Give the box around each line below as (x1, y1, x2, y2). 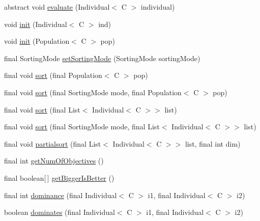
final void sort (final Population (4, 70, 102, 80)
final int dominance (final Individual (4, 189, 117, 200)
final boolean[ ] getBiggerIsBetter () (4, 172, 114, 183)
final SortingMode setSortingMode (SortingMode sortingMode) (4, 52, 200, 63)
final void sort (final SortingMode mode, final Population (4, 87, 182, 97)
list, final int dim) (185, 138, 241, 149)
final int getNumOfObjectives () (4, 155, 104, 166)
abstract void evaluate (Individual (4, 2, 110, 12)
